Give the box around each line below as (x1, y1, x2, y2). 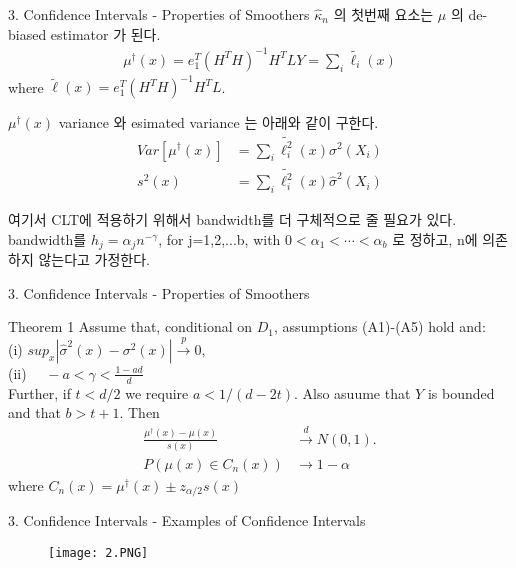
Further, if (8, 382, 71, 403)
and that (8, 402, 61, 423)
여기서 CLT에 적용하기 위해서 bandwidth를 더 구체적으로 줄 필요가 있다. (8, 209, 457, 230)
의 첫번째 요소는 (333, 4, 434, 24)
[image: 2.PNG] (48, 545, 149, 560)
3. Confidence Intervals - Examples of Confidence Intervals (8, 510, 366, 531)
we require (125, 382, 189, 403)
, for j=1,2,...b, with (158, 228, 281, 249)
